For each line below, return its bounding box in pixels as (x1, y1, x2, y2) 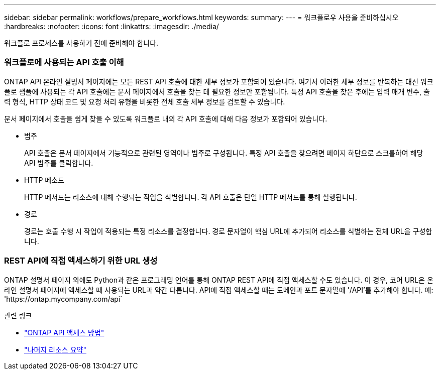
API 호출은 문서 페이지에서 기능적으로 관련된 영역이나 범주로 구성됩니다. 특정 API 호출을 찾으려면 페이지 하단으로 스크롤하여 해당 (24, 148, 423, 157)
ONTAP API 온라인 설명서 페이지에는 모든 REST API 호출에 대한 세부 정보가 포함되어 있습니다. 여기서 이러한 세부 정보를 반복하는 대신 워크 (4, 77, 433, 86)
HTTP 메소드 (24, 175, 64, 184)
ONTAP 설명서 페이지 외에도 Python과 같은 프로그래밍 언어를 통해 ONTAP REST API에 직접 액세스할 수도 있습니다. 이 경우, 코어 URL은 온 (4, 275, 433, 284)
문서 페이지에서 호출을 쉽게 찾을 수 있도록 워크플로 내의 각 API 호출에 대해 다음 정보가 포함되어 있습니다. (4, 114, 327, 123)
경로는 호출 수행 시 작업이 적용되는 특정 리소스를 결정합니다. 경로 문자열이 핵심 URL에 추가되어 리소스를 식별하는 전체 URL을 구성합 (24, 226, 432, 235)
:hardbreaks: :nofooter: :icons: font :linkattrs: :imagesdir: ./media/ (4, 22, 219, 31)
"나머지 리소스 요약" (24, 345, 86, 354)
